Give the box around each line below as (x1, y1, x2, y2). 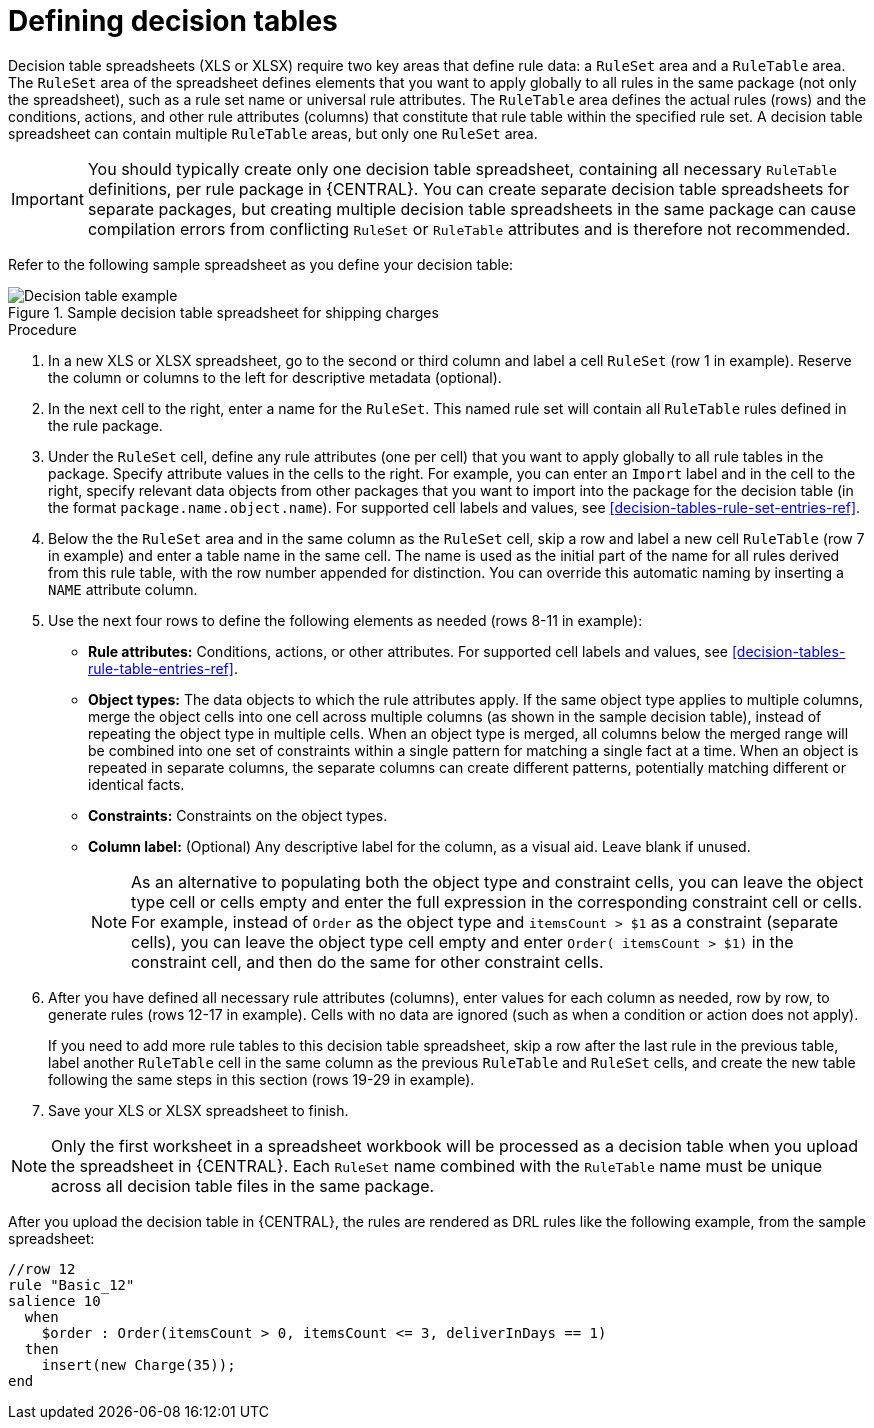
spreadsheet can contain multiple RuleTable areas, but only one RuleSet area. (8, 124, 538, 142)
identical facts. (88, 775, 185, 793)
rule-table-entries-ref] (88, 659, 234, 677)
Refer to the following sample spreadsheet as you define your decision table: (8, 255, 514, 273)
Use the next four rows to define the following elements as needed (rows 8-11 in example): (48, 611, 643, 629)
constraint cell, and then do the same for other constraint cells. (131, 951, 604, 972)
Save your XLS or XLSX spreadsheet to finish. (48, 1101, 349, 1119)
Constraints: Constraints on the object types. (88, 806, 388, 824)
